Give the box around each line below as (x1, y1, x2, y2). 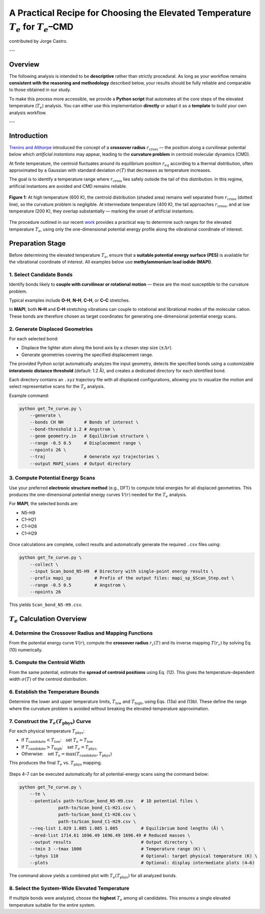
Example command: (9, 393, 49, 398)
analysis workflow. (9, 110, 47, 116)
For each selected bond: (9, 335, 58, 341)
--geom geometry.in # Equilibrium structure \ (29, 433, 149, 439)
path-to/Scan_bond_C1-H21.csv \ (58, 805, 136, 811)
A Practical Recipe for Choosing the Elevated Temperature (9, 7, 251, 18)
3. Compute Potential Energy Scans (9, 475, 96, 482)
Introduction (9, 131, 48, 140)
